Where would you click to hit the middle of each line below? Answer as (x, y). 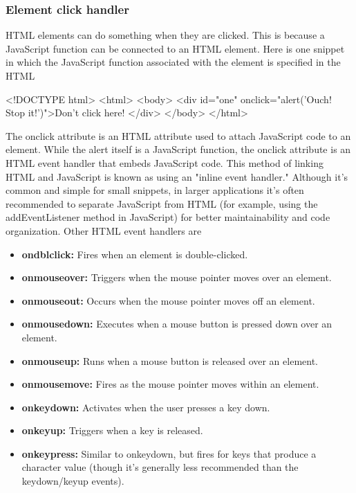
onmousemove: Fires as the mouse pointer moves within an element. (170, 384)
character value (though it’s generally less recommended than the (160, 467)
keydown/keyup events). (73, 481)
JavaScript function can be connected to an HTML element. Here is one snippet (175, 48)
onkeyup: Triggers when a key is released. (112, 430)
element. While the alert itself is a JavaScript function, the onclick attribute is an (178, 149)
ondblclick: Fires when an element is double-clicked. (135, 254)
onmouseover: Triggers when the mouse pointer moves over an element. (177, 277)
